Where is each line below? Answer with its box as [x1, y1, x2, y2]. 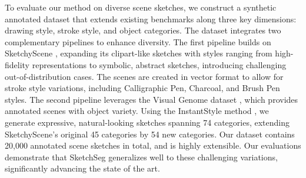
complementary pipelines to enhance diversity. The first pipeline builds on [5, 35, 271, 48]
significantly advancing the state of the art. [5, 162, 160, 174]
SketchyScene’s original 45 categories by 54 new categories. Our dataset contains [5, 127, 295, 140]
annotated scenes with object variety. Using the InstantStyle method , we [5, 105, 269, 117]
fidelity [5, 58, 30, 70]
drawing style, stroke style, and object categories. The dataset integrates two [5, 24, 281, 36]
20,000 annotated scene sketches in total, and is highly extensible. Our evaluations [5, 139, 301, 152]
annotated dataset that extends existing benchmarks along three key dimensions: [5, 12, 297, 25]
